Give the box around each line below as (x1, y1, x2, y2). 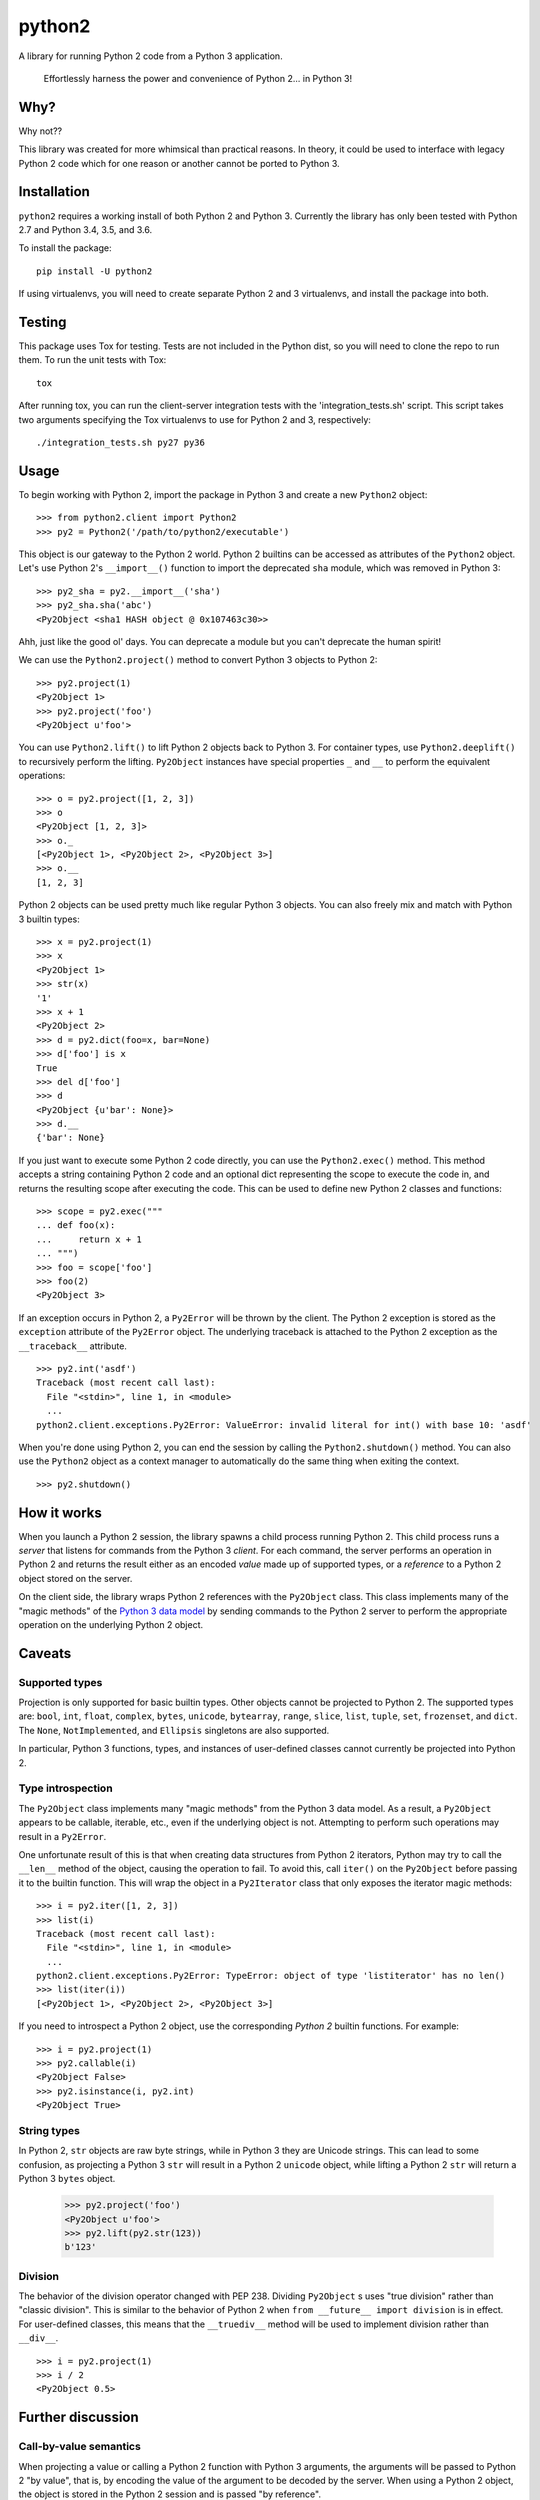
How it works (18, 1504, 102, 1521)
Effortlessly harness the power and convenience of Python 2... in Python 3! (43, 72, 353, 84)
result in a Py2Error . (18, 1830, 107, 1842)
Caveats (18, 1645, 72, 1662)
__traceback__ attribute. (18, 1340, 127, 1352)
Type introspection (18, 1781, 114, 1795)
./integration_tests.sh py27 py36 (36, 436, 205, 448)
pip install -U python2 (36, 265, 153, 277)
